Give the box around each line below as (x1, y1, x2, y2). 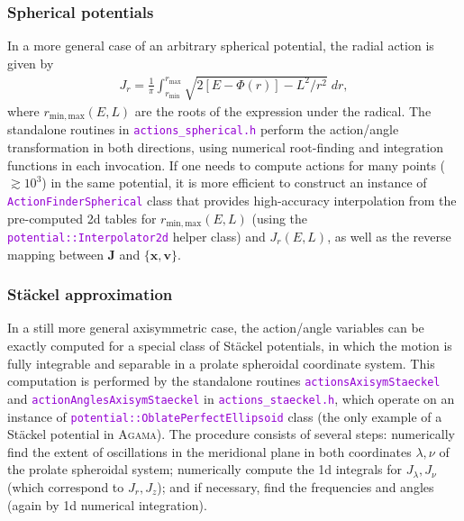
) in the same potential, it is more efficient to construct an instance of (41, 173, 427, 192)
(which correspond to (7, 477, 124, 496)
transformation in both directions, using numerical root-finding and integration (7, 138, 443, 157)
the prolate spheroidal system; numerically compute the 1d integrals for (7, 460, 403, 479)
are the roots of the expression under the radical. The (134, 101, 432, 120)
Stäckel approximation (7, 283, 173, 306)
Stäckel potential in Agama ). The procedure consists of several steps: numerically (7, 425, 455, 443)
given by (7, 53, 54, 72)
